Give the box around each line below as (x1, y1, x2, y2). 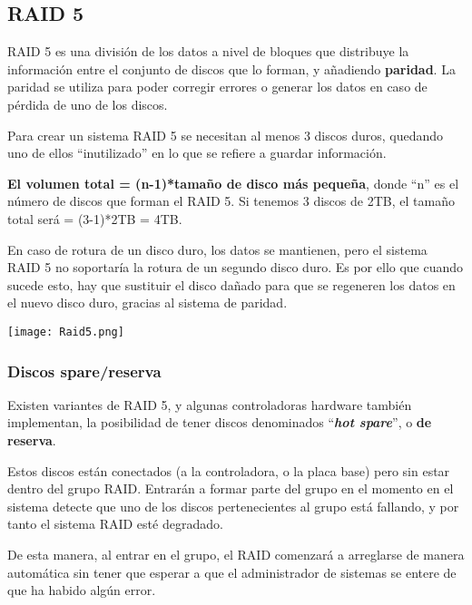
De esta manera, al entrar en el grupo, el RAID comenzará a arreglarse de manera (7, 544, 465, 563)
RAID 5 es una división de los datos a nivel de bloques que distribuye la (7, 42, 409, 61)
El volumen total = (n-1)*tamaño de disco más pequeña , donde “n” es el (7, 173, 459, 192)
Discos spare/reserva (7, 359, 162, 382)
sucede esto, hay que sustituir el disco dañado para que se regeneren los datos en (7, 275, 456, 294)
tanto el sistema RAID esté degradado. (7, 514, 223, 533)
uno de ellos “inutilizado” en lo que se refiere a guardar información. (7, 143, 387, 162)
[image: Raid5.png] (7, 325, 124, 338)
